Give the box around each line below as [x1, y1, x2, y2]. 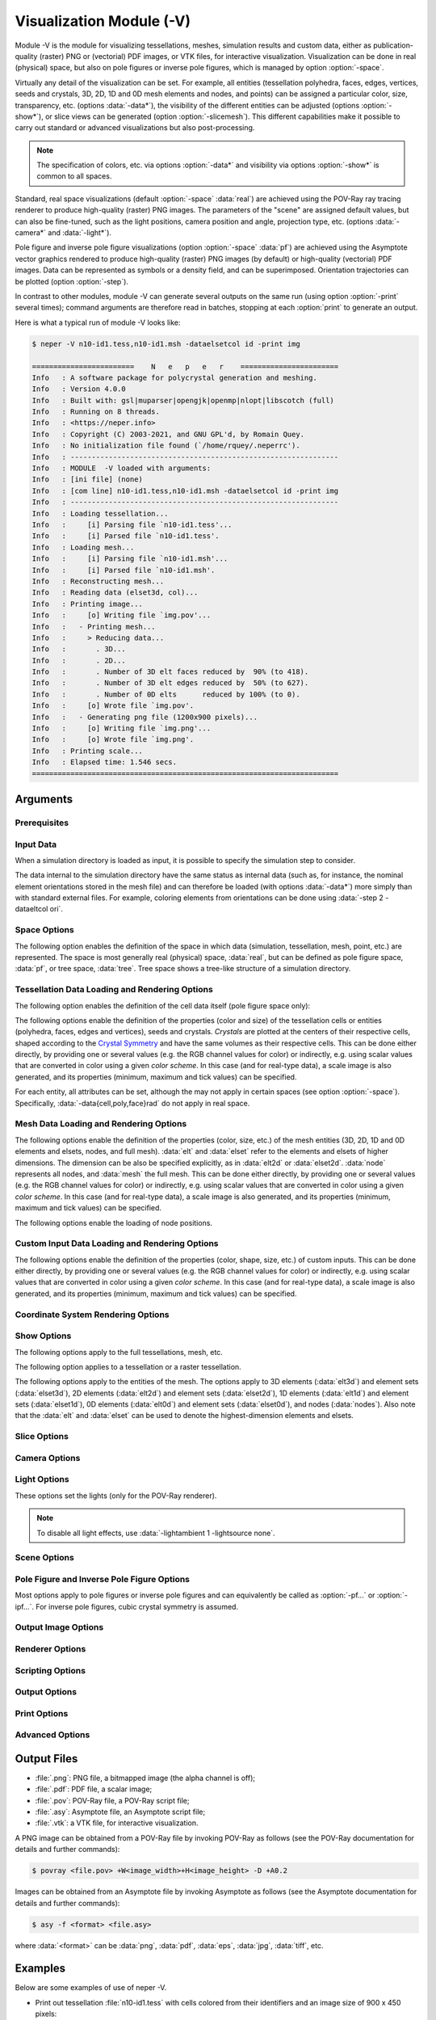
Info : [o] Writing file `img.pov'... [31, 611, 212, 620]
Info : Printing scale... [31, 746, 143, 755]
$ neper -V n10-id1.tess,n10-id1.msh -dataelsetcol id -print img [31, 339, 300, 348]
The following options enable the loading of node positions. [15, 1218, 213, 1227]
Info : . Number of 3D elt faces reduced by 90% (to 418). [31, 667, 309, 676]
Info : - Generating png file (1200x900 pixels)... [31, 712, 258, 722]
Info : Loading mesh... [31, 542, 135, 552]
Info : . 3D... [31, 645, 127, 654]
